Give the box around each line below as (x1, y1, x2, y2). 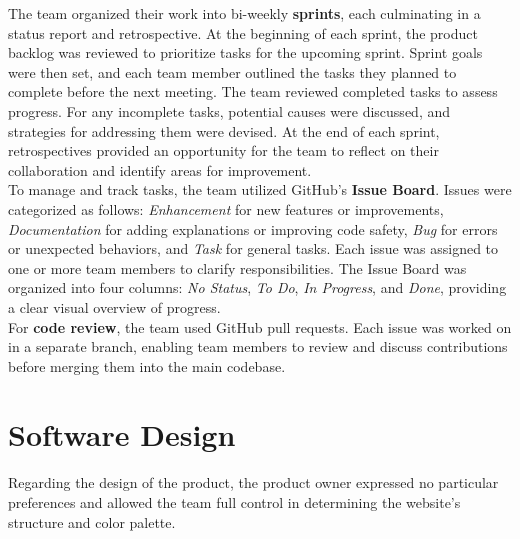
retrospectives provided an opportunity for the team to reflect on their (8, 140, 439, 161)
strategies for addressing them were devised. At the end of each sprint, (8, 120, 440, 141)
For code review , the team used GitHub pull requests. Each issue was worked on (8, 316, 512, 337)
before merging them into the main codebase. (8, 355, 286, 376)
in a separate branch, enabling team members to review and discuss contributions (8, 336, 508, 357)
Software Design (8, 414, 236, 455)
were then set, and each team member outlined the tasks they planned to (8, 61, 457, 82)
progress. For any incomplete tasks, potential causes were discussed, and (8, 100, 451, 121)
